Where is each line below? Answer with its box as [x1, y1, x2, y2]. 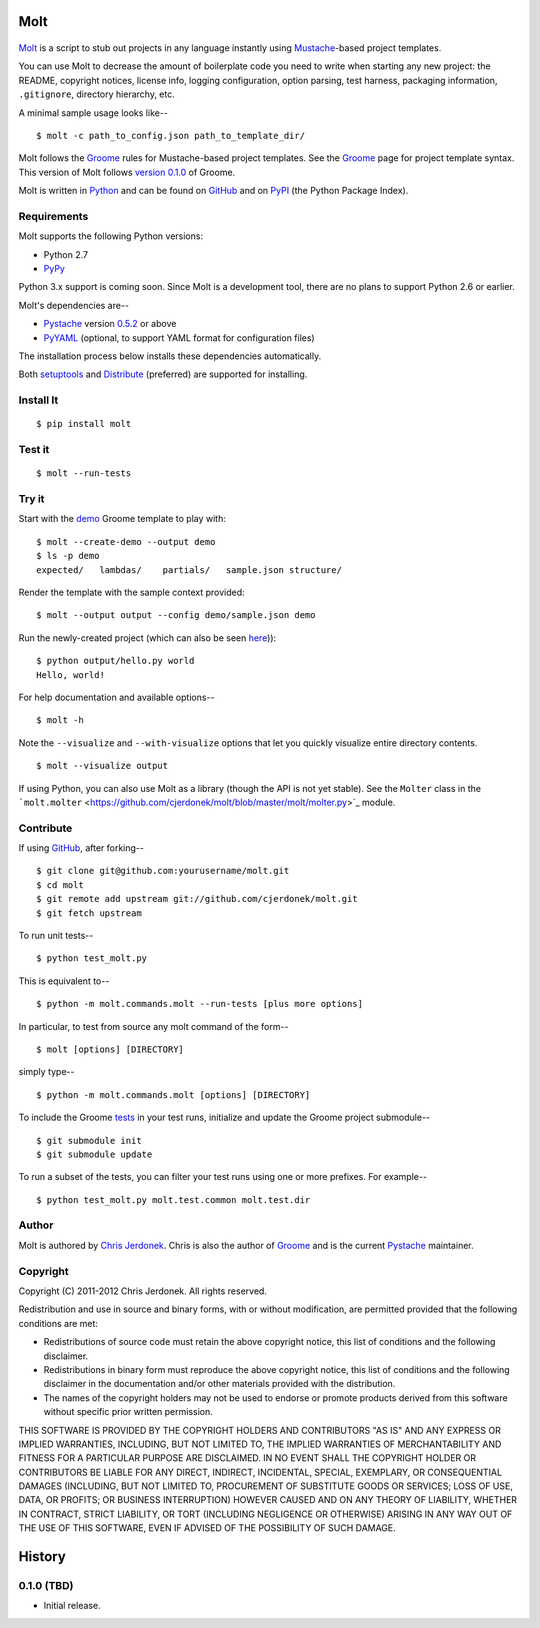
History [18, 1548, 67, 1565]
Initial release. [43, 1600, 101, 1612]
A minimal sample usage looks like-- [18, 106, 169, 119]
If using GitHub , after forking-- [18, 842, 145, 854]
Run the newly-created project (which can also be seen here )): [18, 631, 277, 644]
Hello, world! [36, 669, 105, 680]
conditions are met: [18, 1317, 99, 1329]
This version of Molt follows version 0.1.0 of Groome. [18, 166, 236, 178]
